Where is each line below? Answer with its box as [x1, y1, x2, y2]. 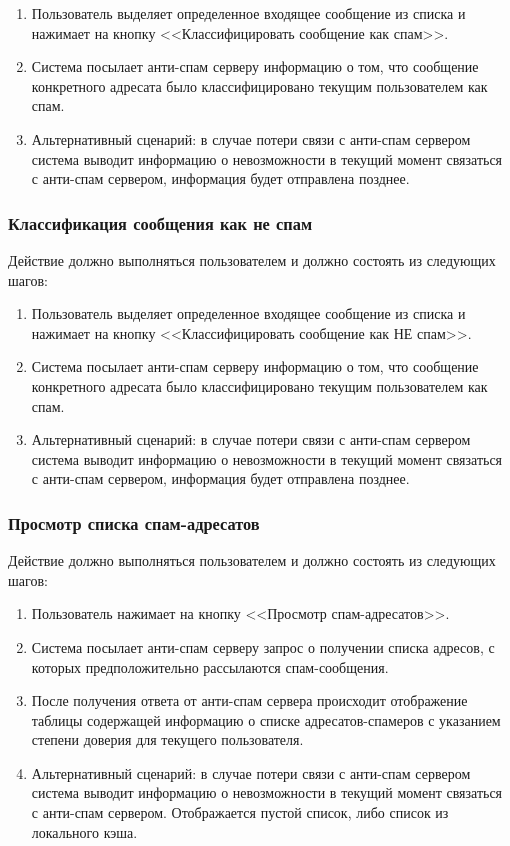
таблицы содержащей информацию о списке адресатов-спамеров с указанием [31, 709, 501, 730]
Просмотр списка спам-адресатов [8, 510, 260, 535]
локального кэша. [31, 821, 138, 842]
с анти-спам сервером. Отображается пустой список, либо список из [31, 802, 449, 823]
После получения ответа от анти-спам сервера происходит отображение [31, 690, 468, 711]
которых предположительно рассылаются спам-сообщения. [31, 656, 389, 677]
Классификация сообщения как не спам [8, 210, 313, 235]
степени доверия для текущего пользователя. [31, 729, 304, 750]
